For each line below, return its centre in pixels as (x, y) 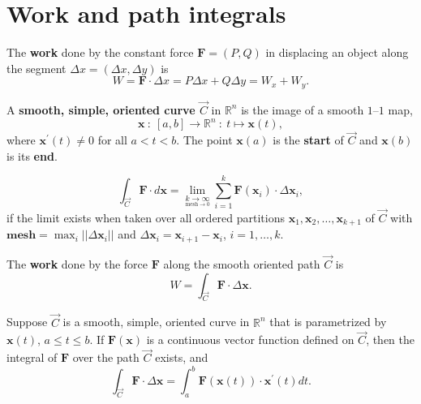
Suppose (27, 322)
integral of (32, 357)
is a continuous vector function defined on (250, 340)
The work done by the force (77, 263)
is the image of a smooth (303, 109)
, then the (391, 340)
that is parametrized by (328, 322)
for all (112, 140)
